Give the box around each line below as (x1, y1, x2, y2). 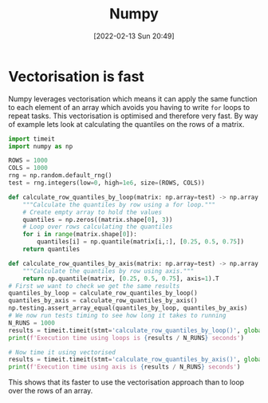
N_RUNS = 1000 (8, 318, 56, 327)
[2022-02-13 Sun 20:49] (93, 31, 175, 41)
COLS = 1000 (8, 164, 48, 172)
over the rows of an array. (8, 386, 93, 396)
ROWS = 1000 (8, 156, 48, 164)
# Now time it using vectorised (8, 348, 116, 356)
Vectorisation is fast (8, 67, 145, 85)
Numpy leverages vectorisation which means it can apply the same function (8, 93, 258, 104)
